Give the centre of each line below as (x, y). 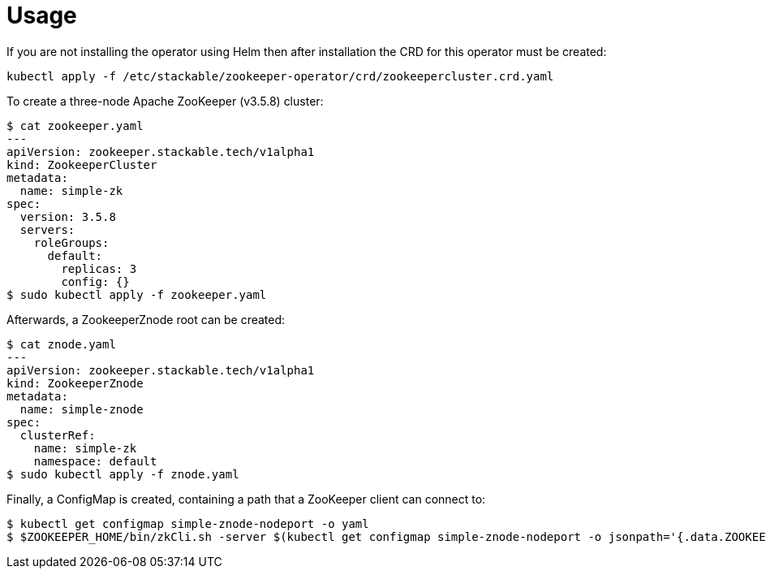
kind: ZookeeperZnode (75, 383)
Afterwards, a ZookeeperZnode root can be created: (146, 319)
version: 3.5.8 (68, 216)
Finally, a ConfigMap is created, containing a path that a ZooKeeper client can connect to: (246, 499)
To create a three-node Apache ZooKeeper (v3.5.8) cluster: (165, 101)
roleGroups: (71, 242)
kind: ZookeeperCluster (82, 164)
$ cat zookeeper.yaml (75, 125)
